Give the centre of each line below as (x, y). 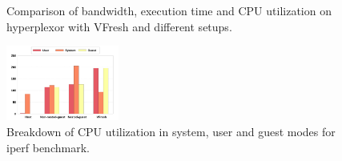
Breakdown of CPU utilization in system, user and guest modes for (171, 131)
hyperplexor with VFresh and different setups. (119, 26)
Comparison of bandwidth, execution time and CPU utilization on (169, 10)
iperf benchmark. (48, 147)
